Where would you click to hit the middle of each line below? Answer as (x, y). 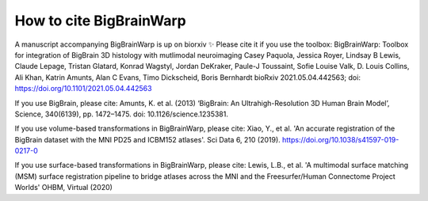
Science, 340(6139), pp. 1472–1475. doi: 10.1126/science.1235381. (122, 114)
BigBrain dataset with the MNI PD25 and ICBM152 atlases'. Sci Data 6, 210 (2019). (147, 139)
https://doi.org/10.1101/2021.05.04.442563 (83, 89)
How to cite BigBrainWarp (100, 21)
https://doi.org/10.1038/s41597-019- (340, 139)
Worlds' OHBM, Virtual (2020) (63, 188)
